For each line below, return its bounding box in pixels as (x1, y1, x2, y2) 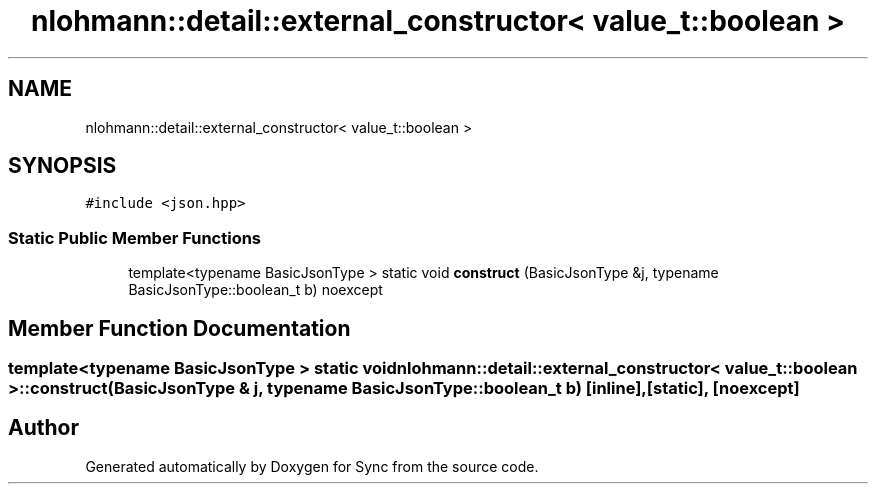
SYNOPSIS (8, 153, 117, 179)
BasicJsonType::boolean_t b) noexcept (128, 281, 383, 299)
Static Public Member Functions (8, 227, 262, 248)
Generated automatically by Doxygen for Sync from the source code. (85, 457, 539, 475)
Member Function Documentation (8, 315, 351, 341)
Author (8, 415, 79, 441)
